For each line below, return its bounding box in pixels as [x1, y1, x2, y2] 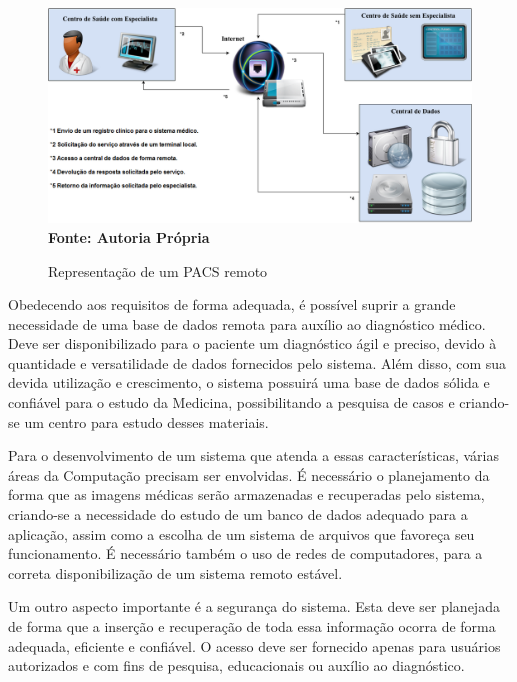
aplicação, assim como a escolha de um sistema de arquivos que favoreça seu [8, 523, 475, 544]
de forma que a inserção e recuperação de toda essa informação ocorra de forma [8, 616, 496, 636]
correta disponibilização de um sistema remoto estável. [8, 562, 343, 583]
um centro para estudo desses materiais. [24, 411, 269, 432]
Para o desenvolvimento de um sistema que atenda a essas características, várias [8, 445, 499, 466]
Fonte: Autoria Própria [48, 226, 210, 247]
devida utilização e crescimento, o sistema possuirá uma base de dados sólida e [8, 372, 490, 393]
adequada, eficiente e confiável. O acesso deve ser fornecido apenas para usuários [8, 635, 501, 656]
